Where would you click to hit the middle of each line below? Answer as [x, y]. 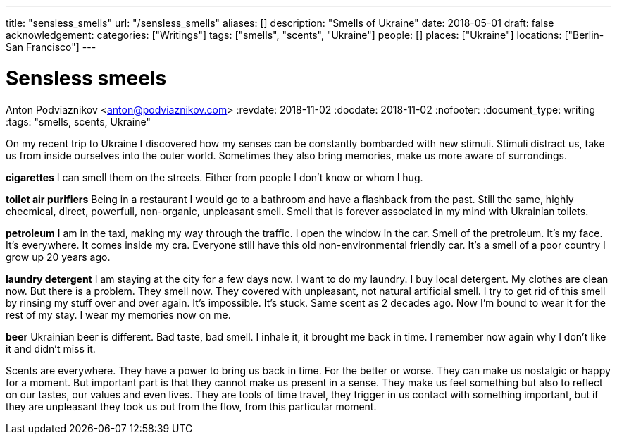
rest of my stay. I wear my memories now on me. [118, 314]
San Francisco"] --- [51, 47]
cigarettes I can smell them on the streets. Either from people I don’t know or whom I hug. [214, 177]
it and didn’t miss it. [51, 348]
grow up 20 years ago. [58, 257]
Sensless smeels [86, 78]
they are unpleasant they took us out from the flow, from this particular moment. [191, 406]
